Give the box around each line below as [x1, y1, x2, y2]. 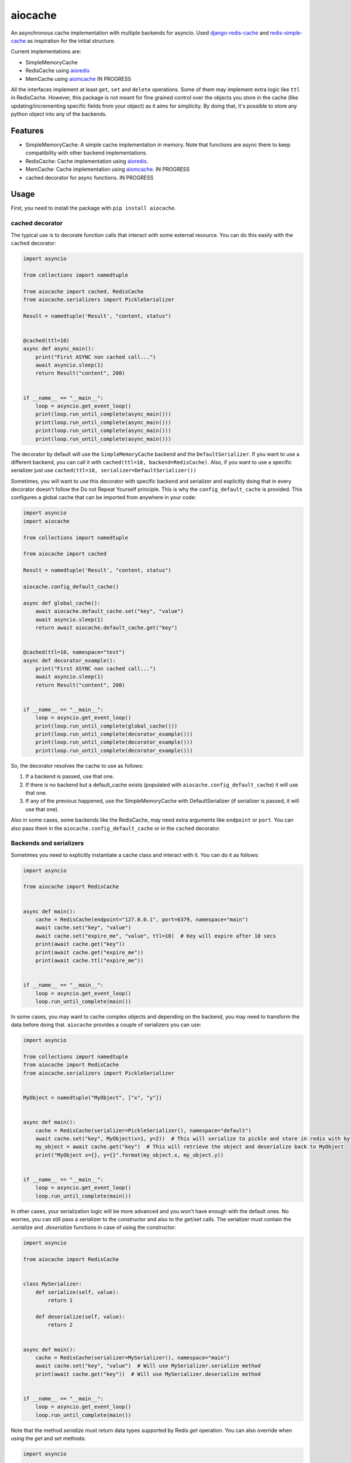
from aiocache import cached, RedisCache [23, 288, 144, 295]
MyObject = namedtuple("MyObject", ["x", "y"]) [23, 1094, 162, 1101]
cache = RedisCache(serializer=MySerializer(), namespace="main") [35, 1354, 230, 1361]
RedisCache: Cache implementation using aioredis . [25, 157, 149, 164]
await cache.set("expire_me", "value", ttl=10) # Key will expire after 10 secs [35, 932, 276, 939]
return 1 [47, 1297, 73, 1304]
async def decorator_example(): [23, 657, 116, 664]
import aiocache [23, 518, 70, 524]
